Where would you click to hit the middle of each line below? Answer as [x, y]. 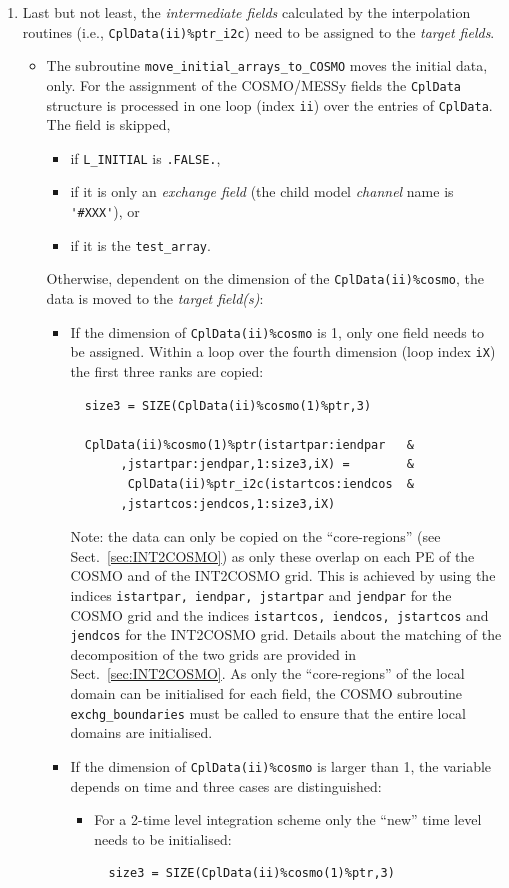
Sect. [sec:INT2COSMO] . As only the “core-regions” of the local [267, 673]
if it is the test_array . [140, 244]
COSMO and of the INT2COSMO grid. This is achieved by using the [283, 575]
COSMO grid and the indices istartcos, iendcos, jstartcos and [279, 614]
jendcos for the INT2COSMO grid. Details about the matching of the [286, 634]
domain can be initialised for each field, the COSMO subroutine [266, 693]
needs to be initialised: [163, 838]
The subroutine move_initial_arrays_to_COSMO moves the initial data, [267, 65]
